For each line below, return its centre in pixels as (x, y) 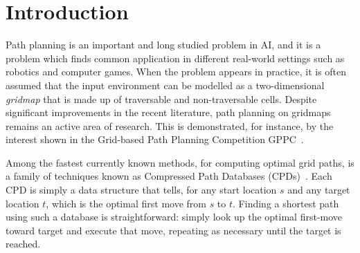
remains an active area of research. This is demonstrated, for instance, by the (170, 125)
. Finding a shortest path (286, 203)
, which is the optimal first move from (126, 203)
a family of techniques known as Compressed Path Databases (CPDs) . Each (169, 176)
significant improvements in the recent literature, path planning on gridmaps (168, 112)
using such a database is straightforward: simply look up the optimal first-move (174, 217)
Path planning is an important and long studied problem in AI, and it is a (163, 45)
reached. (23, 244)
